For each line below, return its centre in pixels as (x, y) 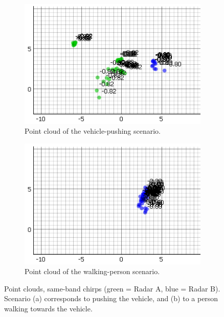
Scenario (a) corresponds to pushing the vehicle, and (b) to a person (111, 298)
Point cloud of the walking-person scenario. (92, 271)
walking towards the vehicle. (48, 308)
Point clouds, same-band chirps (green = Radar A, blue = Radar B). (112, 288)
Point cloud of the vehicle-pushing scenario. (93, 131)
